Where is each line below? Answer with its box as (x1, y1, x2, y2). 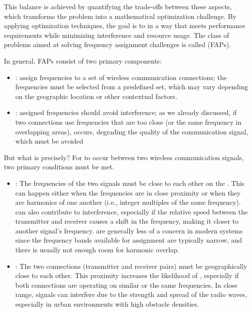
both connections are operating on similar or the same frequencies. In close (15, 279, 238, 290)
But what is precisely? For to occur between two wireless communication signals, (4, 152, 244, 162)
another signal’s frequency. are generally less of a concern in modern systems (15, 225, 243, 235)
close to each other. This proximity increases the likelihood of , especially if (15, 270, 239, 280)
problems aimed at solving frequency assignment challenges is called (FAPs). (4, 39, 231, 49)
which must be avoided (15, 136, 83, 146)
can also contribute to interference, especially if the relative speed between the (15, 206, 248, 216)
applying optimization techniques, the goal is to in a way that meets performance (4, 20, 246, 31)
